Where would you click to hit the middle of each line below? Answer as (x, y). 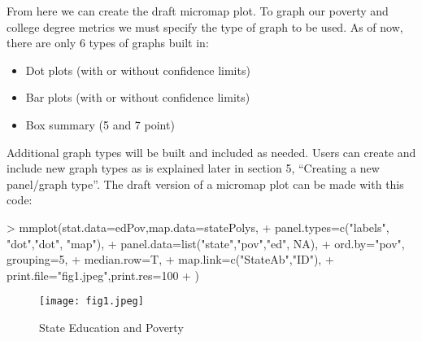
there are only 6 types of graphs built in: (108, 43)
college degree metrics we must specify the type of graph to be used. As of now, (205, 26)
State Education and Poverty (111, 327)
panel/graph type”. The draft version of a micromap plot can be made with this (205, 184)
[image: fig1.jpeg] (91, 302)
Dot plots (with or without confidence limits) (138, 70)
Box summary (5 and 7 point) (100, 124)
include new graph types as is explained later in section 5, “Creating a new (193, 168)
